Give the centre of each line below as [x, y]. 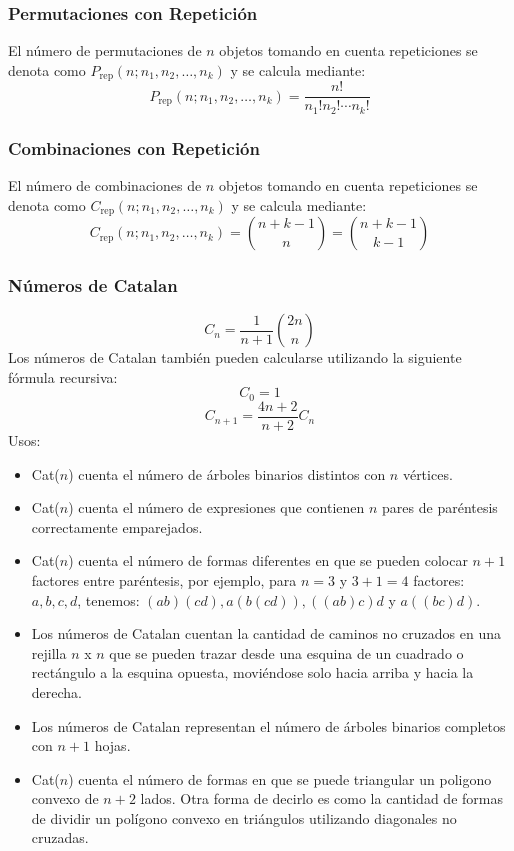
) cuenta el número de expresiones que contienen [216, 507]
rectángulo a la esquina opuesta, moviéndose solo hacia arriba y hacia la [252, 672]
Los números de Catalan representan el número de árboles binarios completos [268, 725]
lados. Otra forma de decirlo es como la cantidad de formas [321, 798]
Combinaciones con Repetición [134, 147]
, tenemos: [108, 599]
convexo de [65, 798]
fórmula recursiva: [63, 376]
